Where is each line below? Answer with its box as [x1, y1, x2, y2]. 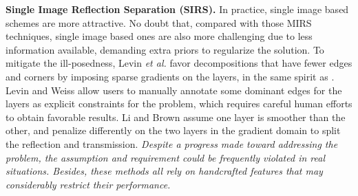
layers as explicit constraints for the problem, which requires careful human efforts [6, 96, 352, 111]
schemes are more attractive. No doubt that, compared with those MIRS [6, 15, 312, 30]
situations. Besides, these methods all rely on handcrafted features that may [6, 164, 323, 178]
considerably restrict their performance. [6, 177, 171, 191]
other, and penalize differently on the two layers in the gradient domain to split [6, 123, 341, 138]
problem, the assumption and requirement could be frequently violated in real [6, 150, 325, 164]
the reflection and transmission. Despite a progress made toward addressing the [6, 136, 338, 151]
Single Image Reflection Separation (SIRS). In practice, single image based [6, 2, 349, 16]
